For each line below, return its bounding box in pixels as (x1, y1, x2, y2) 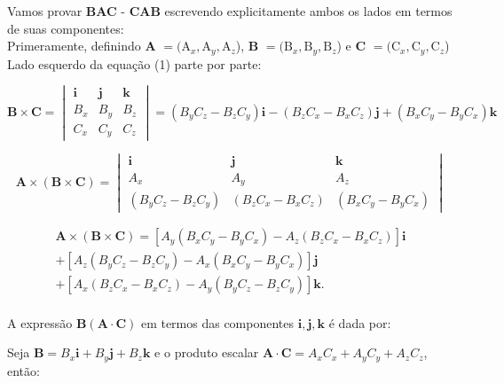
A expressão (7, 313, 73, 332)
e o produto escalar (154, 343, 259, 362)
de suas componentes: (7, 19, 124, 37)
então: (7, 361, 40, 379)
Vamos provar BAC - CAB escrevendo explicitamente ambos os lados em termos (7, 2, 453, 20)
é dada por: (328, 313, 391, 332)
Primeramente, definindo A (7, 36, 156, 55)
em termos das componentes (140, 313, 295, 332)
